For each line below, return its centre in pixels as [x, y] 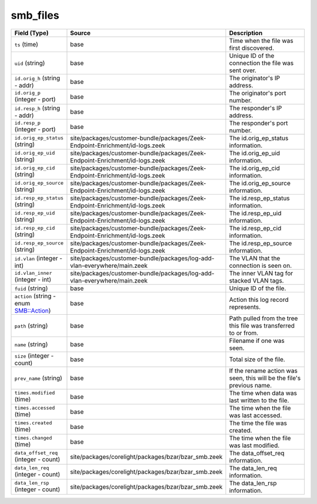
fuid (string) [31, 288]
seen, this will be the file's [265, 378]
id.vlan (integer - [38, 258]
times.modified [35, 393]
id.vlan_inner [33, 273]
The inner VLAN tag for [261, 273]
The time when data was [263, 393]
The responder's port [259, 123]
